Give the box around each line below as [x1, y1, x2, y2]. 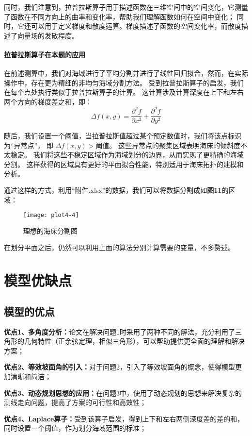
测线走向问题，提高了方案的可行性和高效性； [4, 397, 146, 407]
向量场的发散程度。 [17, 30, 79, 40]
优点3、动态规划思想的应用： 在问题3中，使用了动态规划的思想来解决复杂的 [4, 387, 242, 398]
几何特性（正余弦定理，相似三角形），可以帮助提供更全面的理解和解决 [24, 336, 245, 346]
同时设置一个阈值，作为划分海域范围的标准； [4, 423, 146, 433]
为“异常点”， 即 [4, 140, 53, 150]
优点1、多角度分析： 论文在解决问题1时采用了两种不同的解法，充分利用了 [4, 326, 236, 336]
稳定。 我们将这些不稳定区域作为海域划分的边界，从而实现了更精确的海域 [10, 150, 244, 160]
